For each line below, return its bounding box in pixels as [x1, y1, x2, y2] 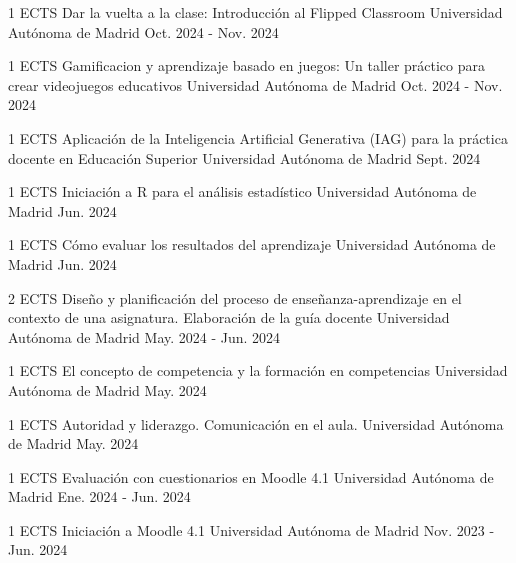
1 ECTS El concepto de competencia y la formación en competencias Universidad [8, 360, 508, 381]
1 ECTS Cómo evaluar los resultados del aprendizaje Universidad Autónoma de [8, 234, 496, 255]
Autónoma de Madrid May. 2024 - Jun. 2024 [8, 326, 281, 347]
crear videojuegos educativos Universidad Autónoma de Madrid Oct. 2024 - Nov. [8, 74, 503, 95]
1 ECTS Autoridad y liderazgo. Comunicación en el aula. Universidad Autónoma [8, 413, 504, 434]
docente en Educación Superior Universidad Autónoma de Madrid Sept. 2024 [8, 147, 481, 168]
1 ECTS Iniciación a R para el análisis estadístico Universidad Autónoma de [8, 181, 477, 202]
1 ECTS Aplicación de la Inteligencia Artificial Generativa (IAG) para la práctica [8, 127, 508, 148]
